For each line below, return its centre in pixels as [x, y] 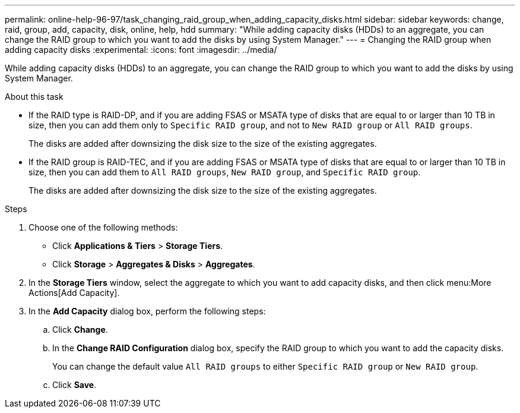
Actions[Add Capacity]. [74, 293]
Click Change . [80, 330]
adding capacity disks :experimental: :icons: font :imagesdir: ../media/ [141, 50]
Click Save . [74, 385]
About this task [34, 97]
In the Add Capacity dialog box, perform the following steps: [147, 311]
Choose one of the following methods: [103, 227]
